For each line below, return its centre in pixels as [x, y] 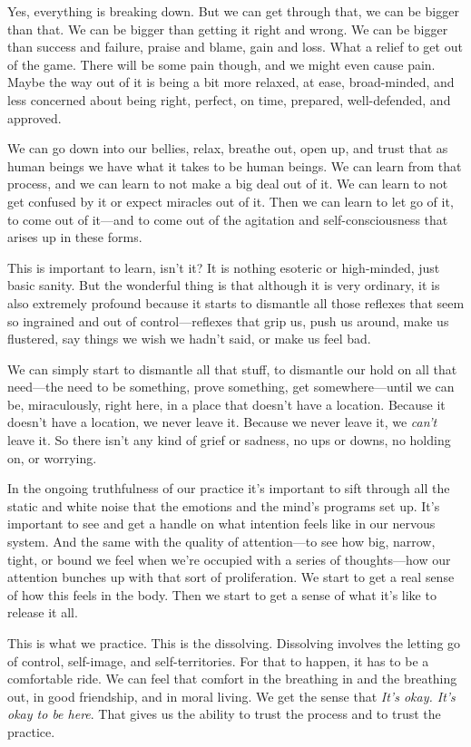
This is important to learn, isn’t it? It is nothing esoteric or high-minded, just [224, 267]
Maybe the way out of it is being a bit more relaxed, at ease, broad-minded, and [231, 82]
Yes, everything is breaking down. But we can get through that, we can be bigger [233, 11]
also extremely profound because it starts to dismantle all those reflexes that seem [236, 302]
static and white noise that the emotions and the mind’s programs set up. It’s [224, 505]
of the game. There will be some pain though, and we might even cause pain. [221, 64]
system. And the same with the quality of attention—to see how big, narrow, [221, 542]
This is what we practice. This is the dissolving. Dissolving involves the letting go [234, 643]
